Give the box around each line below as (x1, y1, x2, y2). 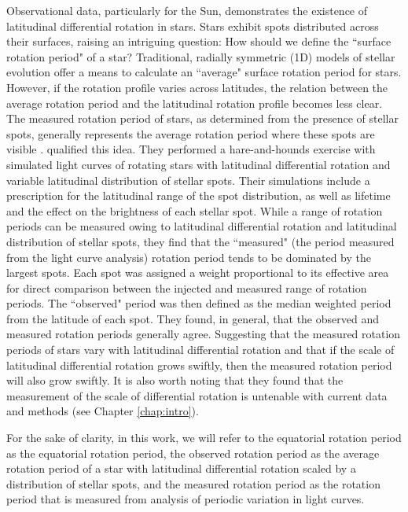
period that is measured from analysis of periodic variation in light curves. (6, 491, 365, 507)
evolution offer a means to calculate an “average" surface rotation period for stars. (6, 64, 402, 80)
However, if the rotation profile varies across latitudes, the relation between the (6, 79, 388, 95)
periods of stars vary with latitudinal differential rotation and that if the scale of (6, 341, 395, 358)
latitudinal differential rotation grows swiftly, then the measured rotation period (6, 356, 392, 373)
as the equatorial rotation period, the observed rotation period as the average (6, 444, 380, 461)
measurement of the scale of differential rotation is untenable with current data (6, 387, 388, 403)
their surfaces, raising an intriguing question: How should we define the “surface (6, 33, 391, 50)
